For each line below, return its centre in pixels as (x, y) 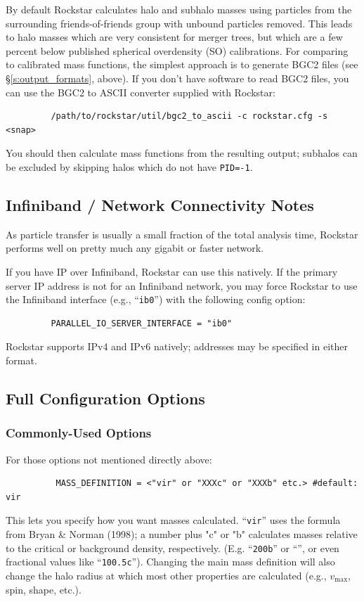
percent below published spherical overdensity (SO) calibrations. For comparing (177, 50)
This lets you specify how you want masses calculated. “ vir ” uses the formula (173, 520)
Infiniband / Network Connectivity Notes (160, 204)
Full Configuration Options (105, 398)
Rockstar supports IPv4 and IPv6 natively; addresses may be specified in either (177, 346)
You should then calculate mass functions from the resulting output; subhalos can (182, 153)
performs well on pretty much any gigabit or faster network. (135, 248)
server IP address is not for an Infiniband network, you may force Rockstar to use (182, 285)
